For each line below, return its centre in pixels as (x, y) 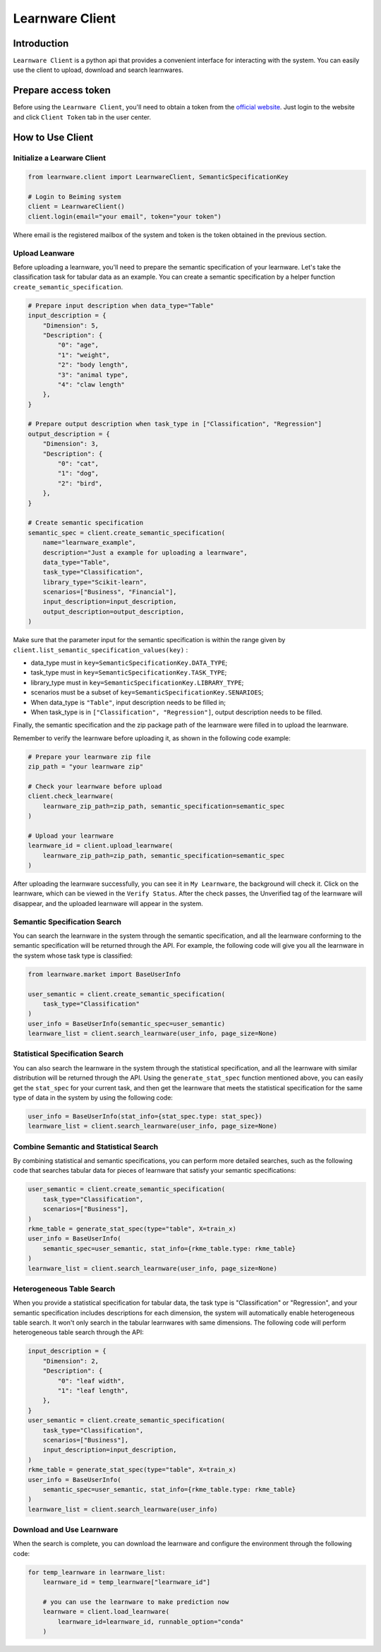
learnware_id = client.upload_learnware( (101, 846)
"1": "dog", (78, 474)
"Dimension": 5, (71, 325)
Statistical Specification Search (68, 1054)
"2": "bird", (80, 483)
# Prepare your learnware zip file (89, 756)
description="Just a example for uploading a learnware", (145, 553)
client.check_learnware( (71, 796)
